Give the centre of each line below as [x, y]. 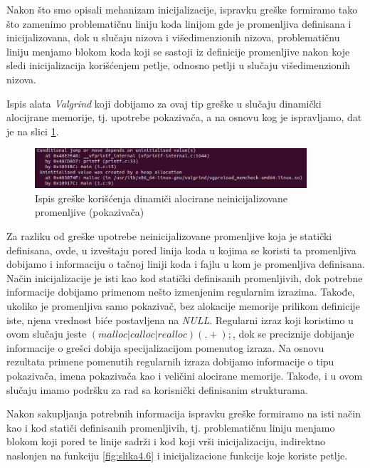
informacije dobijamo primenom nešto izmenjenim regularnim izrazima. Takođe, [181, 292]
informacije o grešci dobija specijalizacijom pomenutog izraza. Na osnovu [165, 347]
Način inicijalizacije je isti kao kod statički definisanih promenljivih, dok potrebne [185, 277]
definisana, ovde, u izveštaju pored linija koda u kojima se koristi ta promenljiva [181, 250]
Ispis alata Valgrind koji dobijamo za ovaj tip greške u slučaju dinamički [164, 103]
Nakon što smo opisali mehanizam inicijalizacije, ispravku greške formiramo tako [182, 9]
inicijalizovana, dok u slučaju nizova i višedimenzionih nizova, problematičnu [173, 37]
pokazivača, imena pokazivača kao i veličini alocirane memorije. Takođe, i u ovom [185, 375]
